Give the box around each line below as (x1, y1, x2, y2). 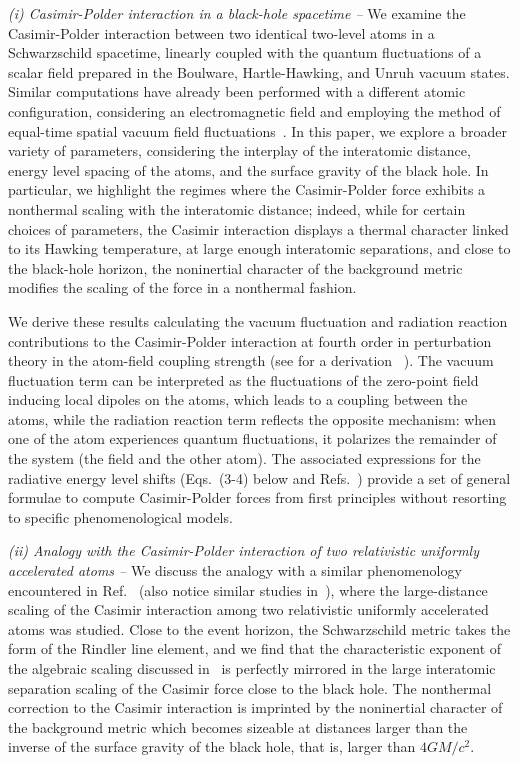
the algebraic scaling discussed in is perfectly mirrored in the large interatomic (8, 658, 496, 678)
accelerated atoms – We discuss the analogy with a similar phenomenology (8, 560, 462, 581)
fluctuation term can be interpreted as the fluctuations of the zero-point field (8, 369, 479, 390)
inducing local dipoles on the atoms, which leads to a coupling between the (8, 389, 468, 410)
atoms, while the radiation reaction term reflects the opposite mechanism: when (8, 408, 497, 429)
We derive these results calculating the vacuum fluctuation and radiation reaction (8, 310, 508, 331)
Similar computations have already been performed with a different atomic (8, 81, 466, 102)
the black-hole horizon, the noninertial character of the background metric (8, 257, 463, 278)
